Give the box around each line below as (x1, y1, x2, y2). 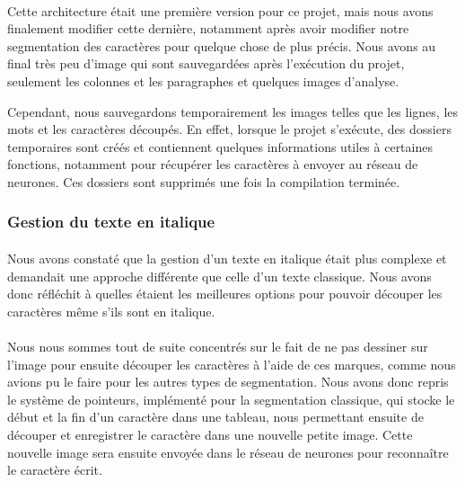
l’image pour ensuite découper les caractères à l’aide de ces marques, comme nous (7, 354, 456, 373)
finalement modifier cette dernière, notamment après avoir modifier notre (7, 19, 409, 38)
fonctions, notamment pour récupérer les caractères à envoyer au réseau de (7, 155, 418, 174)
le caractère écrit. (7, 460, 102, 479)
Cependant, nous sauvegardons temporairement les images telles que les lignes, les (7, 102, 459, 120)
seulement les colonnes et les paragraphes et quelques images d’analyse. (7, 71, 399, 90)
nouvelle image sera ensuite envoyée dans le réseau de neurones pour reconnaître (7, 442, 449, 461)
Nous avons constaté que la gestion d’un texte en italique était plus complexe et (7, 248, 447, 267)
